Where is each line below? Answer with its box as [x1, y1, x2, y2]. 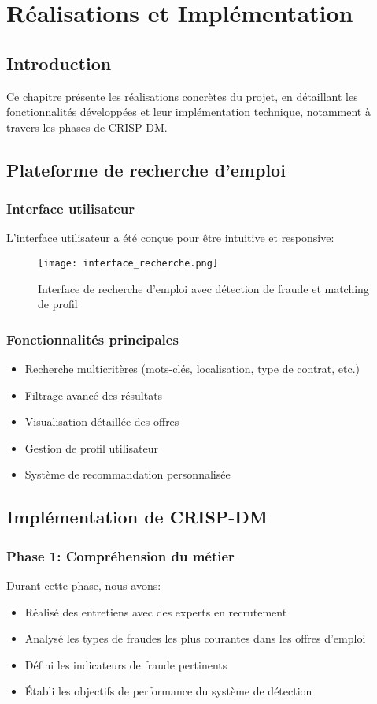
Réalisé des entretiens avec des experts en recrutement [24, 603, 287, 620]
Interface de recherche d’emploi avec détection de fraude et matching [38, 280, 369, 296]
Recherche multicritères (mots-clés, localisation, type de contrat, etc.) [24, 360, 360, 377]
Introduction [6, 50, 112, 75]
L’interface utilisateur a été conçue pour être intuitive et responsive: [6, 229, 334, 246]
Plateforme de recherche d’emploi [6, 157, 286, 181]
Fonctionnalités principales [6, 329, 179, 348]
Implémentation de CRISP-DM [6, 505, 268, 529]
